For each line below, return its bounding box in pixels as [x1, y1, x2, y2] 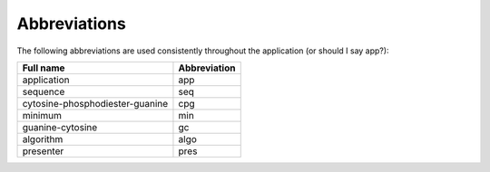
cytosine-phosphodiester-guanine [22, 97, 169, 110]
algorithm [22, 132, 64, 145]
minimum [22, 109, 63, 121]
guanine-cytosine [22, 120, 98, 133]
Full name [22, 62, 65, 74]
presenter [22, 145, 64, 158]
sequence [22, 85, 65, 98]
